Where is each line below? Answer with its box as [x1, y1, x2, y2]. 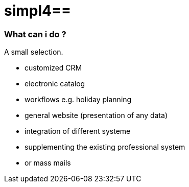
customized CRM [25, 63, 82, 73]
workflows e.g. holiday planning [25, 95, 132, 104]
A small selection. [4, 48, 63, 57]
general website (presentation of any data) [25, 111, 168, 120]
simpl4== [4, 2, 72, 19]
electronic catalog [25, 79, 85, 88]
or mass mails [25, 158, 71, 168]
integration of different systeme [25, 127, 131, 136]
